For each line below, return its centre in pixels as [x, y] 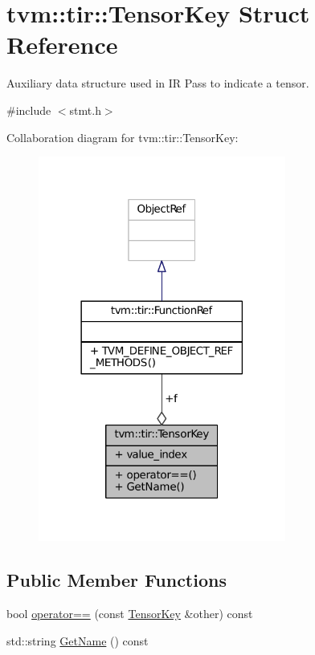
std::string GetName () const [78, 640]
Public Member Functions [117, 580]
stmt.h [85, 110]
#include [29, 110]
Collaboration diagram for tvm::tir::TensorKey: [123, 137]
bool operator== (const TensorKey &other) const [130, 614]
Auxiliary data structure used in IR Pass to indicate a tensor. [158, 83]
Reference [62, 45]
